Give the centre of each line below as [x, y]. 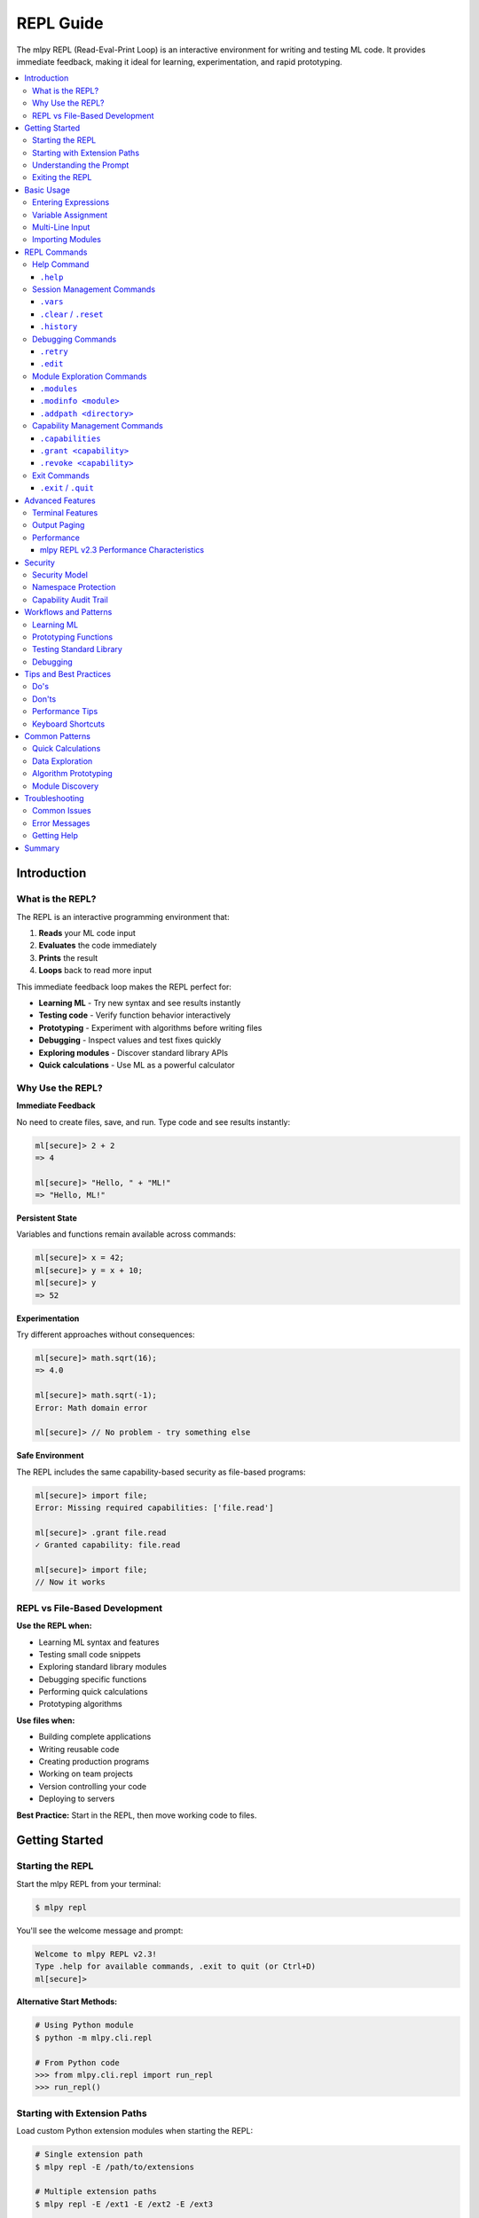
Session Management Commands [94, 289]
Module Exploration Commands [90, 376]
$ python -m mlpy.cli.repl [94, 2037]
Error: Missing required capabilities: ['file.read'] [154, 1508]
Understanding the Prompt [81, 165]
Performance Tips [65, 712]
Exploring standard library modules [103, 1667]
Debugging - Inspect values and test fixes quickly [130, 1040]
